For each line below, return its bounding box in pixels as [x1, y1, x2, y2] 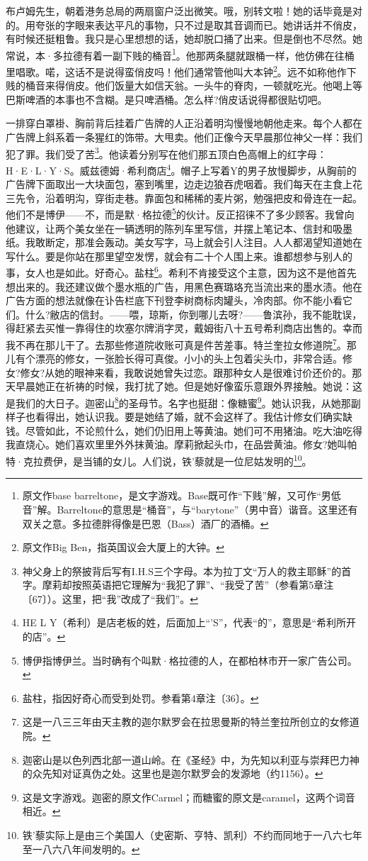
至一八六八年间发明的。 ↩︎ [22, 841, 140, 856]
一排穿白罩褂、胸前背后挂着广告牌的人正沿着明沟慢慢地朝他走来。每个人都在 [6, 116, 362, 130]
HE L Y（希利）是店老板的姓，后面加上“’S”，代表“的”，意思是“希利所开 [22, 615, 357, 630]
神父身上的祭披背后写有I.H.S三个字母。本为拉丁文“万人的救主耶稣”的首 [22, 563, 352, 578]
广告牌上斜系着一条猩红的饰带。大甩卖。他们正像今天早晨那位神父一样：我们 [6, 130, 362, 145]
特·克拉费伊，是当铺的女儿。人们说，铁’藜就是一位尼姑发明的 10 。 [6, 452, 312, 468]
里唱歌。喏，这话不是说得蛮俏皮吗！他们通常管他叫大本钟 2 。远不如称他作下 [6, 62, 357, 79]
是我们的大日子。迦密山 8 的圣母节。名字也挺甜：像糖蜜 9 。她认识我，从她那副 [6, 394, 361, 410]
